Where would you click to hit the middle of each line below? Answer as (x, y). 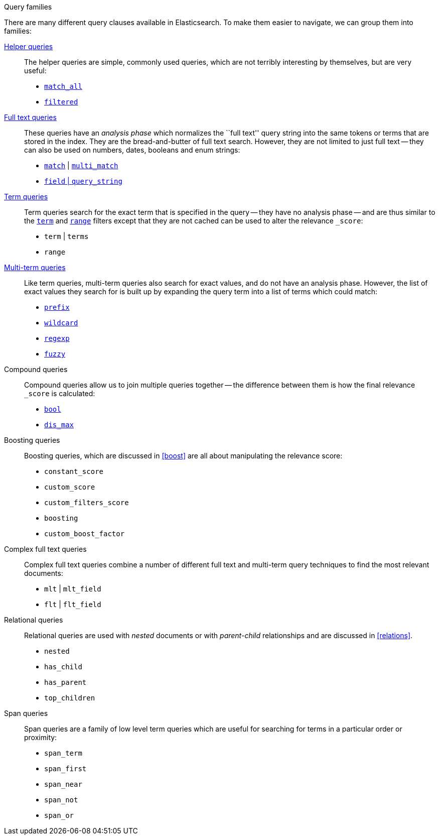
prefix (57, 307)
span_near (63, 784)
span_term (63, 753)
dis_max (59, 425)
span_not (61, 800)
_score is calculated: (60, 393)
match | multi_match (81, 165)
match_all (63, 86)
